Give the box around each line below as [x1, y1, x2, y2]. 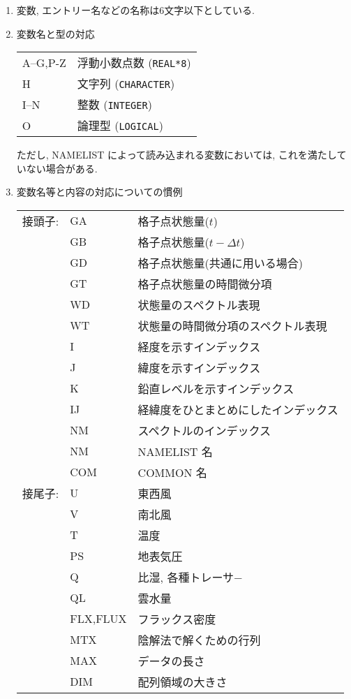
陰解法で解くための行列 [137, 631, 261, 648]
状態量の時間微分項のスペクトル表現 [137, 317, 327, 334]
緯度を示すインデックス [137, 359, 261, 376]
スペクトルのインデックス [137, 422, 271, 439]
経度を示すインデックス [137, 338, 261, 355]
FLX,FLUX [70, 610, 127, 627]
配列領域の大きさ [137, 673, 227, 690]
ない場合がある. [26, 161, 98, 175]
